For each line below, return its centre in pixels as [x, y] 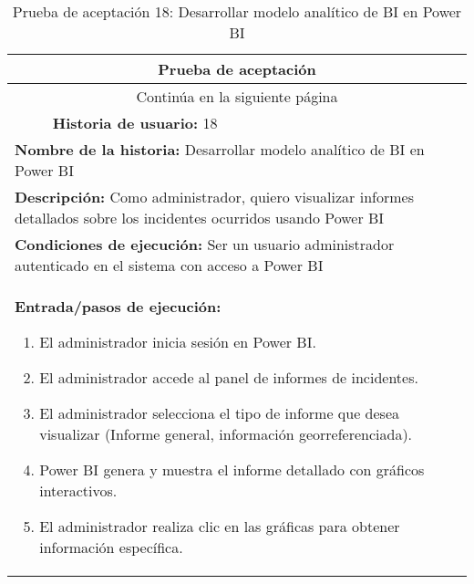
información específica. [111, 547]
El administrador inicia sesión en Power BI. [178, 342]
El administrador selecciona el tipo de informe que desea [220, 413]
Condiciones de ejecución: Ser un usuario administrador [205, 244]
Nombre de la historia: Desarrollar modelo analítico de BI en [220, 149]
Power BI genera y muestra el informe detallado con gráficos [232, 469]
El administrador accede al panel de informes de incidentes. [229, 377]
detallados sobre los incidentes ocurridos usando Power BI [200, 218]
